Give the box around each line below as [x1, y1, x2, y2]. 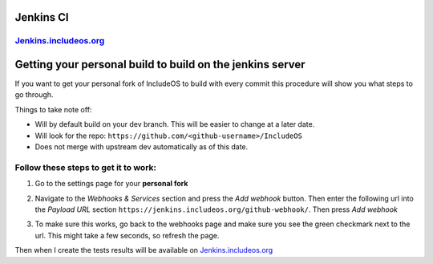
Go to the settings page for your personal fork [34, 179, 188, 189]
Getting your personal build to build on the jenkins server [14, 58, 306, 71]
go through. [14, 90, 54, 100]
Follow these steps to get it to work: [14, 161, 156, 173]
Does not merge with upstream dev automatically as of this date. [34, 142, 249, 152]
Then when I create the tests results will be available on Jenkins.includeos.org [14, 246, 273, 255]
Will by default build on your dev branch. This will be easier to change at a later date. [34, 120, 315, 129]
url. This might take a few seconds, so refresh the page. [34, 230, 220, 240]
